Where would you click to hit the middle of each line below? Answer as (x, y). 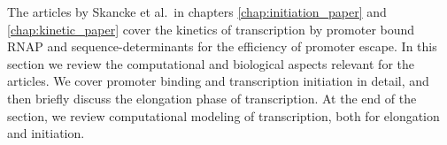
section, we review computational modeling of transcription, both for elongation (223, 115)
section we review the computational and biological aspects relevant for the (211, 63)
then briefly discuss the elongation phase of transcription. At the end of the (212, 98)
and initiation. (46, 133)
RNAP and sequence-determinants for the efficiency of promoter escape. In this (222, 46)
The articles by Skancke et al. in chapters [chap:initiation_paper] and (197, 11)
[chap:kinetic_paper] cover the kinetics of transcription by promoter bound (211, 29)
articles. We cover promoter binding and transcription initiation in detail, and (218, 81)
